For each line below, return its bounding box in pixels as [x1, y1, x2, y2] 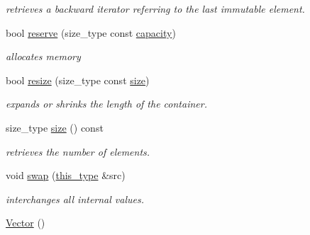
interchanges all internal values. [6, 191, 145, 206]
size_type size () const [6, 120, 104, 134]
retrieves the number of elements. [6, 144, 150, 159]
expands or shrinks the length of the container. [6, 96, 207, 111]
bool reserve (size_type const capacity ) [6, 25, 176, 40]
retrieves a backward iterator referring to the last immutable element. [6, 1, 305, 16]
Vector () [6, 215, 45, 230]
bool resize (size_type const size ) [6, 72, 150, 87]
